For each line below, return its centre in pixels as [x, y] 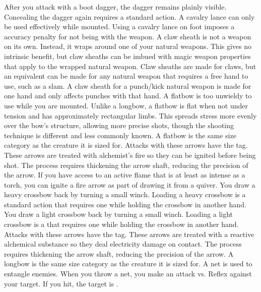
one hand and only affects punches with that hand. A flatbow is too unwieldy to [128, 96]
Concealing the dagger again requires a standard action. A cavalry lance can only [129, 16]
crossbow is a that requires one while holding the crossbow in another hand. [121, 224]
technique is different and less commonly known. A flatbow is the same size [120, 135]
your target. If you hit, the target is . [61, 283]
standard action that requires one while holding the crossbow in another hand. [125, 204]
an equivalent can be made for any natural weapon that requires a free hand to [126, 76]
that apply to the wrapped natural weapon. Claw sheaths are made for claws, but [130, 66]
